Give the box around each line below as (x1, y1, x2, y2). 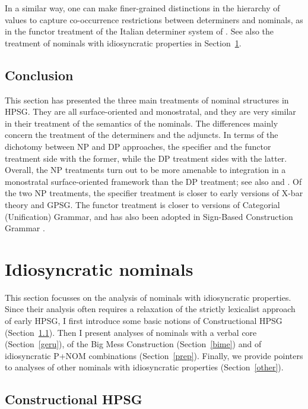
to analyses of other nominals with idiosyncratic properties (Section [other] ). (5, 361, 284, 373)
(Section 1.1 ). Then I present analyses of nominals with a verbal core (5, 326, 257, 338)
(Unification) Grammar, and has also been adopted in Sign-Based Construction (5, 210, 293, 222)
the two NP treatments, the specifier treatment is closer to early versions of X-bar (5, 187, 303, 199)
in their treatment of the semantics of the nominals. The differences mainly (5, 117, 278, 129)
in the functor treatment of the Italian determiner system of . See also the (5, 25, 274, 37)
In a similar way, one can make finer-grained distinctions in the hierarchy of (5, 2, 280, 14)
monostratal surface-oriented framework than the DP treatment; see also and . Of (5, 175, 302, 187)
